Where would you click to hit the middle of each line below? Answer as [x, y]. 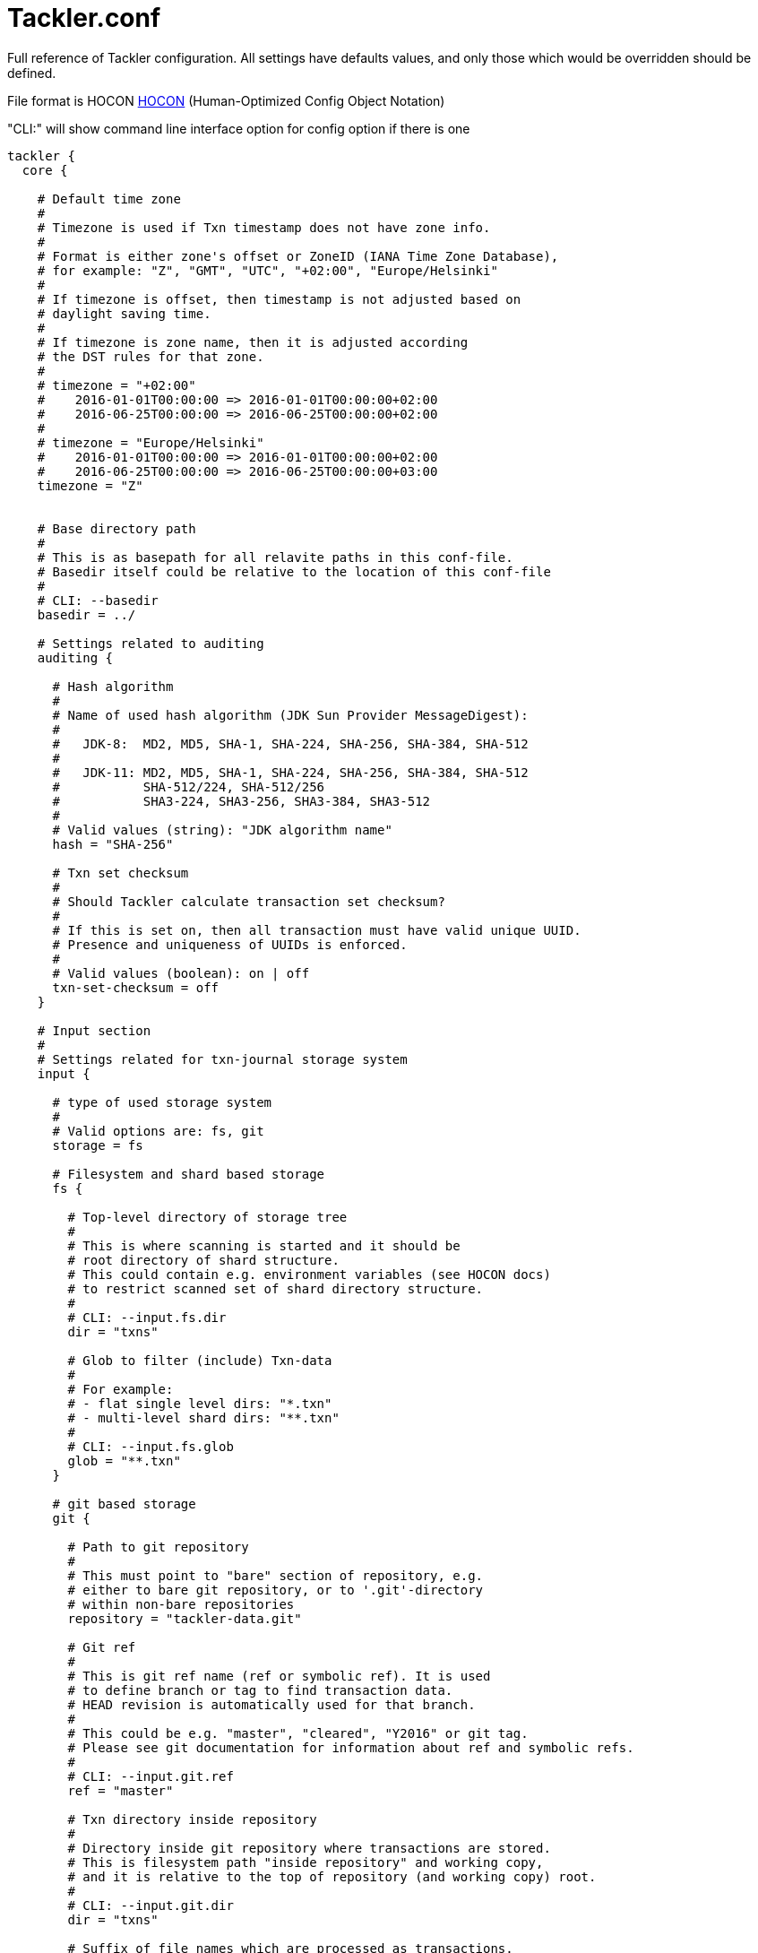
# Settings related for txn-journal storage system [222, 1059]
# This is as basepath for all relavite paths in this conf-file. [275, 557]
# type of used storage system [162, 1102]
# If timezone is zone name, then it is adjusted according [253, 342]
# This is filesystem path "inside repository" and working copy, [306, 1862]
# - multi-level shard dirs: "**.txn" [203, 1417]
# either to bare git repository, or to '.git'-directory [276, 1590]
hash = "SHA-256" [113, 844]
